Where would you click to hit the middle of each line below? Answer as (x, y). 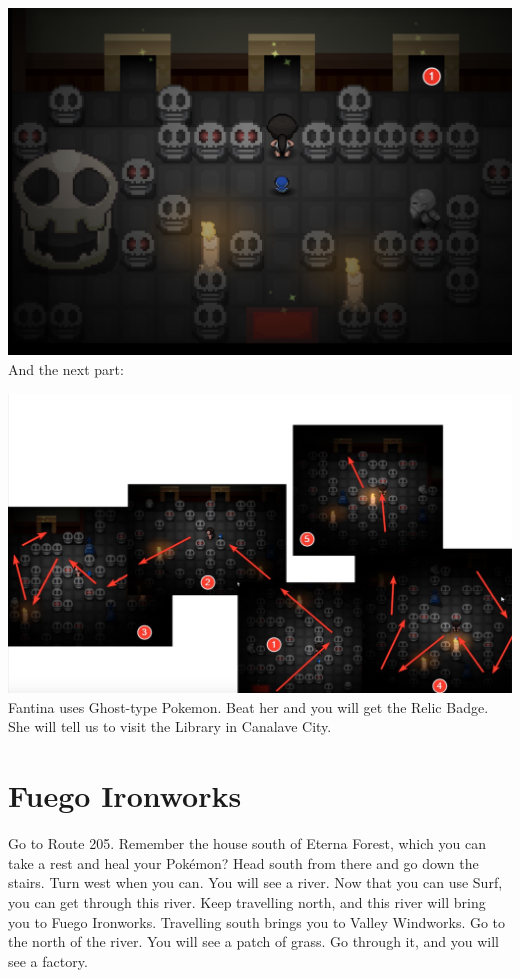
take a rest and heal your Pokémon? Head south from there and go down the (243, 862)
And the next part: (66, 368)
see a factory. (48, 960)
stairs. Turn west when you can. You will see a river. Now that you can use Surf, (255, 882)
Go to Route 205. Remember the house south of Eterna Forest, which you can (247, 843)
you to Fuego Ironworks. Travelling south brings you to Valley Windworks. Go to (257, 921)
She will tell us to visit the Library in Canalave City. (170, 726)
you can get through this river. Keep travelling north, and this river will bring (247, 901)
